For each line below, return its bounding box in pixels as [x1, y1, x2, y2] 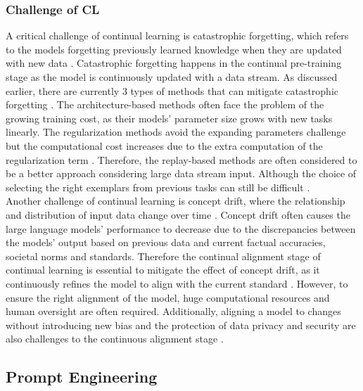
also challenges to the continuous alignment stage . [6, 331, 224, 346]
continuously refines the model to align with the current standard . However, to [6, 276, 348, 290]
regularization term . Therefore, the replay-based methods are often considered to [6, 152, 357, 167]
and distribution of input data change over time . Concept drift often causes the [6, 207, 350, 222]
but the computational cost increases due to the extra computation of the [6, 138, 323, 153]
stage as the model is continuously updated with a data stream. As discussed [6, 70, 338, 84]
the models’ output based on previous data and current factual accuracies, [6, 235, 326, 250]
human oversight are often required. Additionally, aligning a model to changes [6, 304, 341, 319]
